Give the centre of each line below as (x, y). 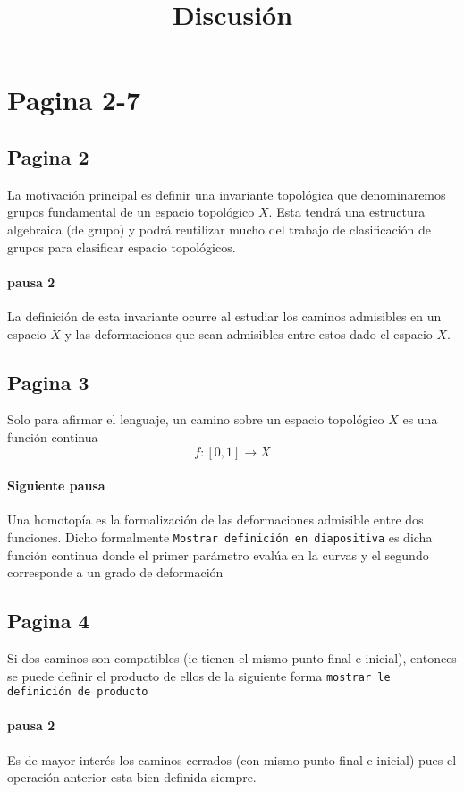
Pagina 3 (48, 382)
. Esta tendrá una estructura (347, 212)
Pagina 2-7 (74, 100)
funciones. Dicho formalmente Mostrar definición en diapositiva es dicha (220, 537)
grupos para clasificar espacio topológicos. (122, 247)
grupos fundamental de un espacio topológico (131, 212)
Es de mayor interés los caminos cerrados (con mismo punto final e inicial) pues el (232, 759)
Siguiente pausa (56, 485)
